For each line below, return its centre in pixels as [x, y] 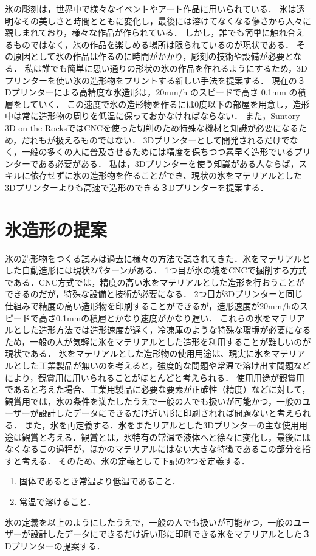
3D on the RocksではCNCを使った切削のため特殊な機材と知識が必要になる [152, 127]
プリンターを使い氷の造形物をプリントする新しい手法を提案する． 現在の [151, 80]
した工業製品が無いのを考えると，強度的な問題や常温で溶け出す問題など [166, 365]
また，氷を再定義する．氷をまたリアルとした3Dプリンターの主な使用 [162, 424]
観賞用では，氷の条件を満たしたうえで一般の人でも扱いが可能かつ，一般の [153, 401]
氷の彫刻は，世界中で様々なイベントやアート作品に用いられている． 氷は [151, 9]
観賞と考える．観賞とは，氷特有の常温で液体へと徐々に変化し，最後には [166, 437]
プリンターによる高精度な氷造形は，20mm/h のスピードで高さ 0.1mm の [154, 92]
